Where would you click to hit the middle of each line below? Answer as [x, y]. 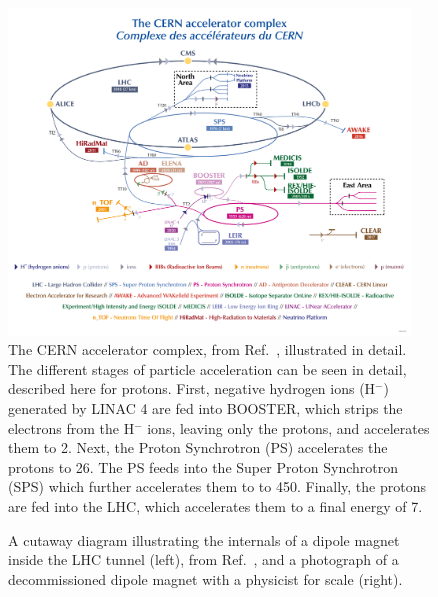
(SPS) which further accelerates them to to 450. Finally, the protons [217, 486]
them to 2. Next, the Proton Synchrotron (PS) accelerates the [198, 447]
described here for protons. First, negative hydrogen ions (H [192, 388]
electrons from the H [71, 427]
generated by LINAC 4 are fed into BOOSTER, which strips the [205, 408]
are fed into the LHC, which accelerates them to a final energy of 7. [215, 506]
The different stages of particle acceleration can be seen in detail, [207, 368]
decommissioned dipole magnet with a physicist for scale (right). [205, 578]
